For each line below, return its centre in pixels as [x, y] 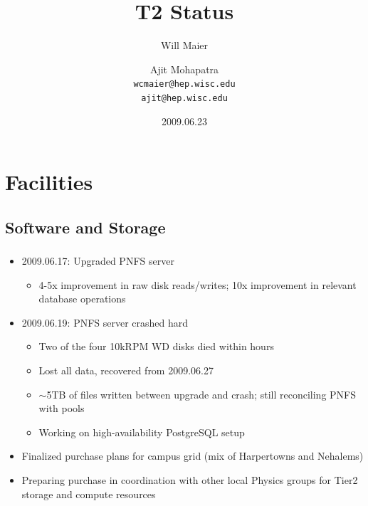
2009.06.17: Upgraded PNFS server [98, 261]
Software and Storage [85, 227]
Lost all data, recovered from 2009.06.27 [126, 370]
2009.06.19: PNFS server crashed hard [105, 322]
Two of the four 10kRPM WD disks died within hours [156, 346]
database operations [82, 299]
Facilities [49, 182]
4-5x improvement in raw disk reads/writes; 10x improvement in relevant [198, 284]
